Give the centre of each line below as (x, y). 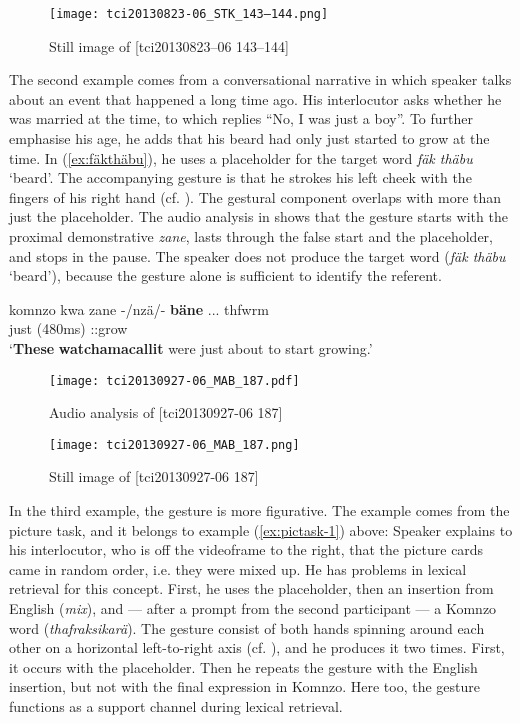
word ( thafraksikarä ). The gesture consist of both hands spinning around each (247, 627)
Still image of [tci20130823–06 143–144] (169, 45)
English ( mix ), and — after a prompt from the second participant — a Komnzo (253, 608)
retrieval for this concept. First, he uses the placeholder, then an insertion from (251, 588)
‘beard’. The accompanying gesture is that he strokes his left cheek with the (240, 177)
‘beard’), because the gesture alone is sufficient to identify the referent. (225, 275)
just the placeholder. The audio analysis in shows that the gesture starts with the (258, 216)
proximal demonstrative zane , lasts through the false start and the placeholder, (251, 236)
